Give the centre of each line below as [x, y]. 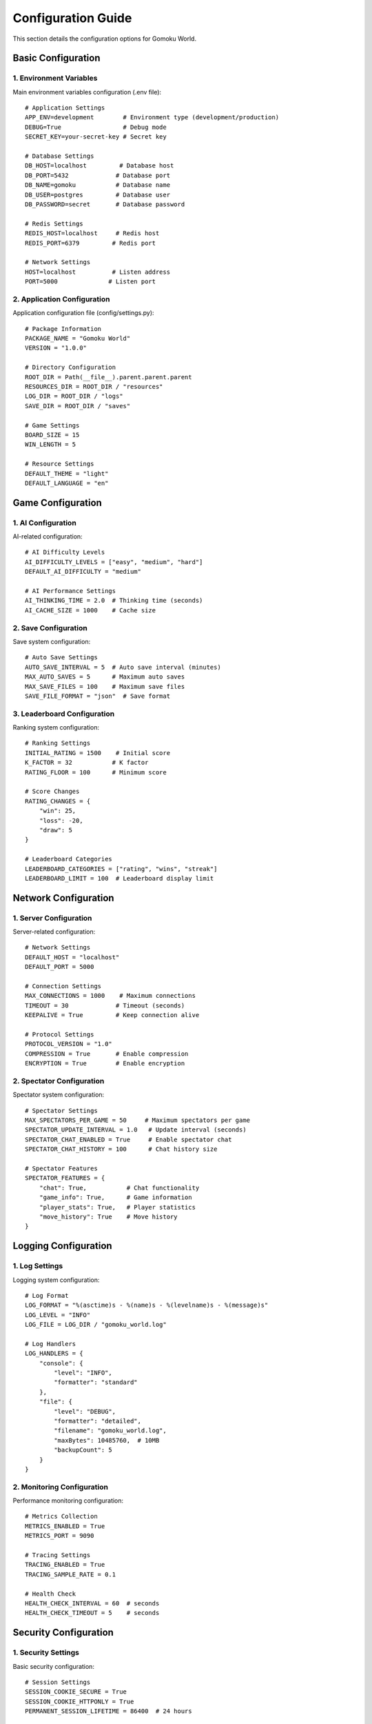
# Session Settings [58, 1682]
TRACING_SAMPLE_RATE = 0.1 [71, 1574]
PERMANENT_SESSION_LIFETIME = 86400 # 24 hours [108, 1711]
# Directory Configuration [71, 368]
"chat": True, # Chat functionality [119, 1187]
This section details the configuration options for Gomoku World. [104, 39]
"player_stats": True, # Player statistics [117, 1207]
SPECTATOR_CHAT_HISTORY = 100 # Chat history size [121, 1149]
